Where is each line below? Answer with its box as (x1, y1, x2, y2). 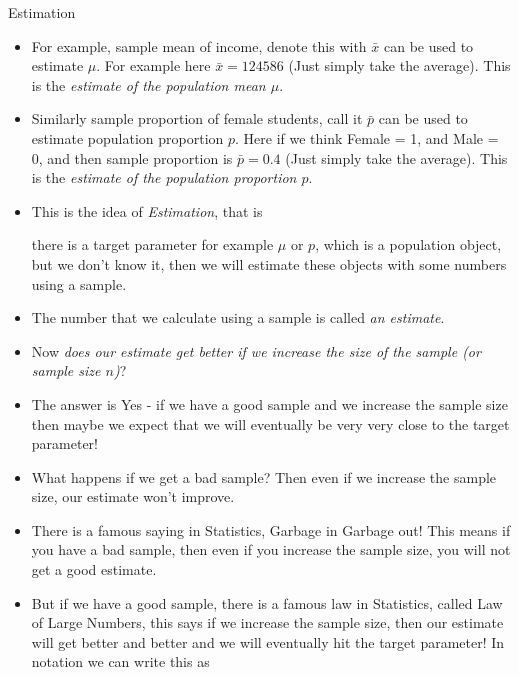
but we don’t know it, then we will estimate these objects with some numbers (31, 253, 507, 274)
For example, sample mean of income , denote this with (31, 35, 367, 56)
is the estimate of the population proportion (31, 167, 297, 188)
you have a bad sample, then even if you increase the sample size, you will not (31, 539, 511, 560)
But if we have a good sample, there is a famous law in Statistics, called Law (31, 592, 503, 613)
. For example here (96, 55, 211, 76)
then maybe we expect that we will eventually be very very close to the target (31, 413, 510, 434)
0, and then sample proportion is (31, 147, 233, 168)
